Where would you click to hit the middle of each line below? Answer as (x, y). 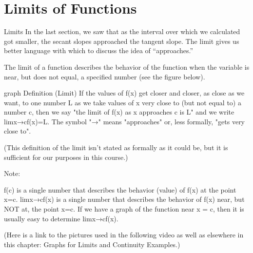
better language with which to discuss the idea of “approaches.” (99, 50)
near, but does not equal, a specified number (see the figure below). (105, 76)
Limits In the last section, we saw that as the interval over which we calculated (122, 31)
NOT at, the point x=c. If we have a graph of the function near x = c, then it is (124, 209)
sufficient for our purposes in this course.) (66, 157)
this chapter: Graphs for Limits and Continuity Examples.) (92, 244)
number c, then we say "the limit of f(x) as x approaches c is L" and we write (119, 112)
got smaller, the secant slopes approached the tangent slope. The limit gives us (122, 41)
